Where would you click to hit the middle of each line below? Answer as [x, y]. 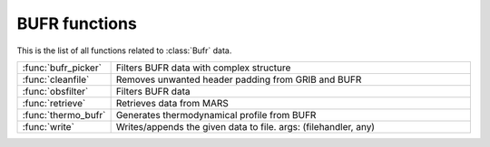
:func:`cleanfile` [56, 79]
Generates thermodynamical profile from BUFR [216, 115]
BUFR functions [77, 23]
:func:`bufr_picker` [62, 68]
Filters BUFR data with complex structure [203, 68]
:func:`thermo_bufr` [64, 115]
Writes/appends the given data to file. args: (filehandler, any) [245, 126]
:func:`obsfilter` [55, 91]
